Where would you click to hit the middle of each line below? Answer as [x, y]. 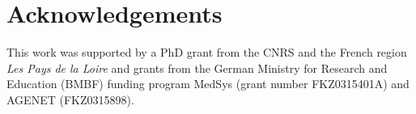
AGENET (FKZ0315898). [70, 99]
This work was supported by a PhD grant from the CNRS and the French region [207, 52]
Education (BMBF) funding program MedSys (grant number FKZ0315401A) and [208, 84]
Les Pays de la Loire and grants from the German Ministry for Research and [197, 68]
